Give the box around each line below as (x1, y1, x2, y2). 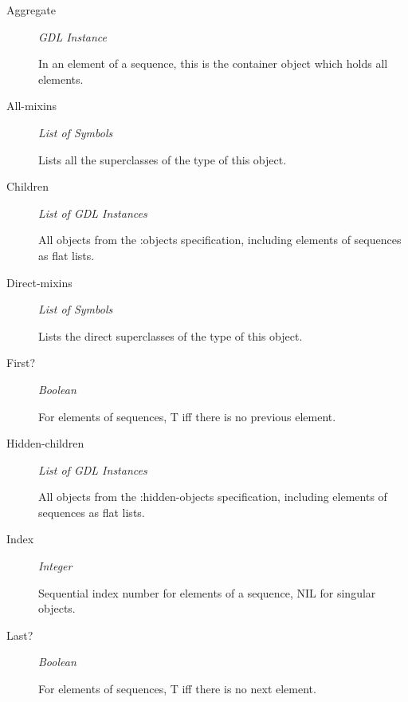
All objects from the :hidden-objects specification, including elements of (38, 488, 387, 505)
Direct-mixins (6, 274, 73, 290)
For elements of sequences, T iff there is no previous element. (38, 408, 336, 424)
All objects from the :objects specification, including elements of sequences (38, 231, 402, 248)
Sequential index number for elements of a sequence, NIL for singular (38, 584, 376, 601)
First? (6, 354, 36, 371)
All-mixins (6, 97, 57, 114)
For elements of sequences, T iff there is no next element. (38, 680, 316, 697)
